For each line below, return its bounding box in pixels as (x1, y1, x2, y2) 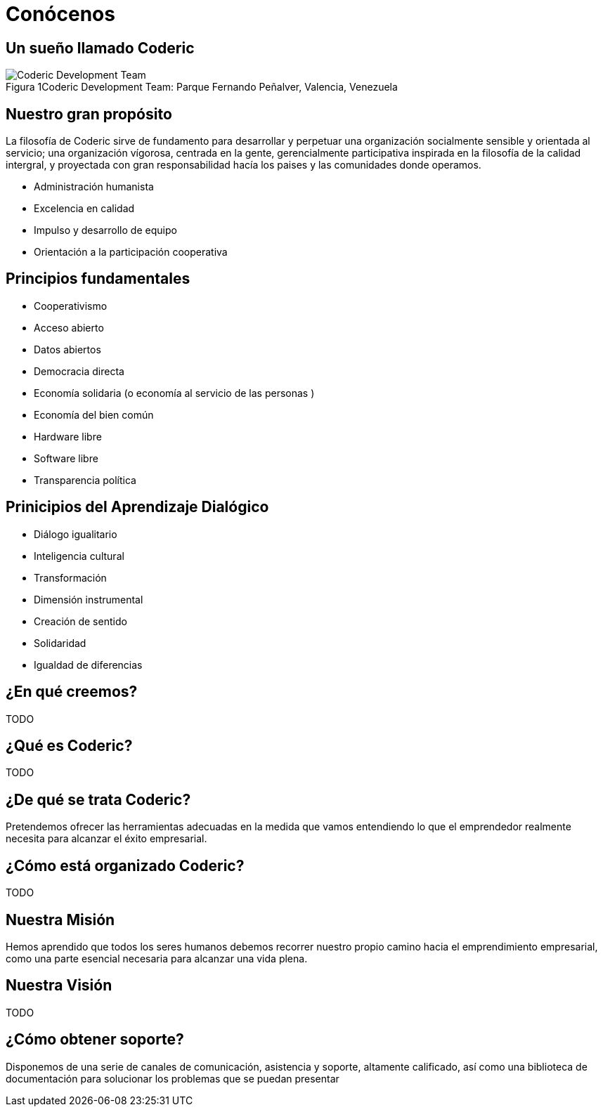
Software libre (34, 452, 98, 464)
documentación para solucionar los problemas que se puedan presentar (6, 1072, 339, 1085)
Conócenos (6, 2, 115, 26)
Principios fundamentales (6, 270, 190, 288)
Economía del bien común (34, 408, 154, 421)
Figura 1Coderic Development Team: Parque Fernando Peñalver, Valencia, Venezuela (6, 81, 398, 93)
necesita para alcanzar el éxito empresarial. (6, 832, 207, 845)
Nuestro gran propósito (6, 105, 172, 123)
